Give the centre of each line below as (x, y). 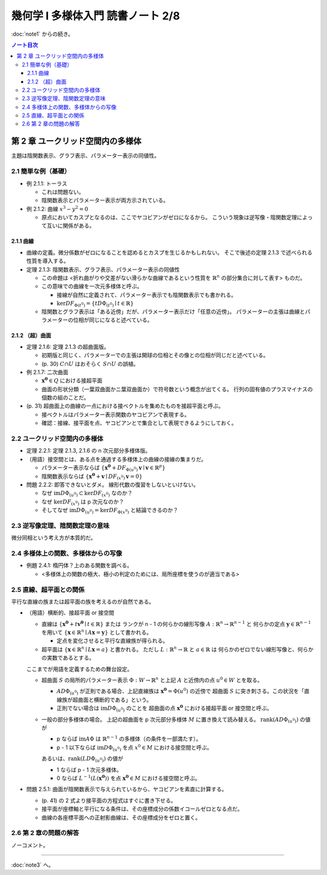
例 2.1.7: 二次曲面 (48, 372)
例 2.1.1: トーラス (47, 183)
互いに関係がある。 (71, 226)
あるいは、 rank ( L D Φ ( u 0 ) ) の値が (82, 759)
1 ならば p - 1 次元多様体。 (89, 770)
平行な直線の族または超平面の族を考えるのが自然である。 (83, 601)
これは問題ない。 (63, 191)
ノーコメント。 (30, 845)
